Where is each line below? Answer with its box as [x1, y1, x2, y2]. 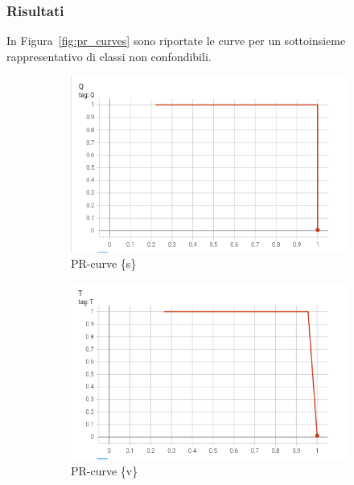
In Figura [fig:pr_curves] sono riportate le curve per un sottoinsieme [6, 32, 346, 49]
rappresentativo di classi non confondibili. [6, 47, 212, 64]
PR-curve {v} [71, 462, 138, 479]
